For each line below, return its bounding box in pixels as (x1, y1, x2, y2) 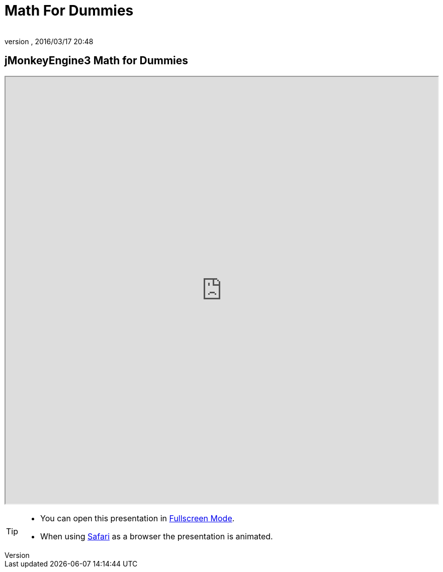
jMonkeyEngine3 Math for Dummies (5, 54, 189, 67)
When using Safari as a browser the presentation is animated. (40, 531, 273, 541)
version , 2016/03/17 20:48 (5, 37, 94, 46)
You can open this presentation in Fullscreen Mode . (40, 513, 235, 523)
